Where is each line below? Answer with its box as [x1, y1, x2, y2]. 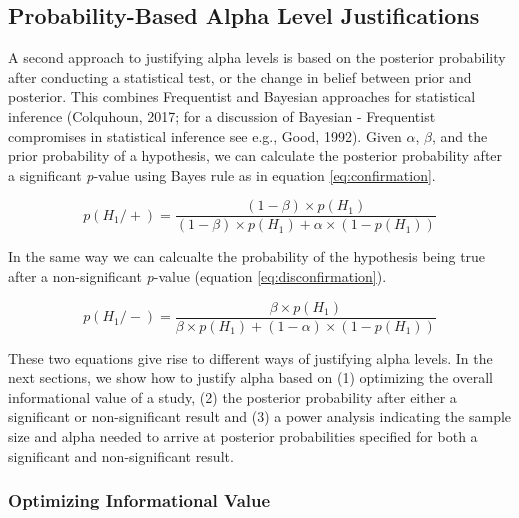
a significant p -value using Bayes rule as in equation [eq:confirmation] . [8, 164, 436, 185]
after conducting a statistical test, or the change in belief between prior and [8, 66, 472, 87]
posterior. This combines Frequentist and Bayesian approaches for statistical [8, 86, 476, 107]
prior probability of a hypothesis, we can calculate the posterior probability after [8, 145, 503, 166]
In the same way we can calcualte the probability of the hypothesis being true [8, 246, 486, 267]
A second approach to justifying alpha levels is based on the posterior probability [8, 47, 506, 68]
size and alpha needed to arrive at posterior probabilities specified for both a [8, 426, 478, 447]
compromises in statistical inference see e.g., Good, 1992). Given [8, 125, 402, 146]
